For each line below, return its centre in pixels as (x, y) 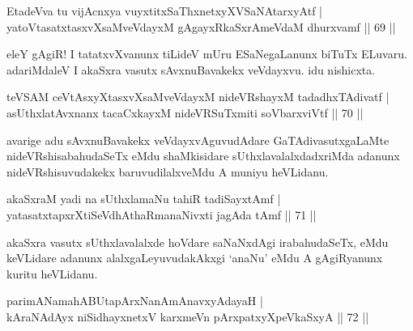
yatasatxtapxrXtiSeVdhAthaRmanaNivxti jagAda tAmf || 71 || (162, 214)
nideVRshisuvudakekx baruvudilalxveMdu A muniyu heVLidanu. (168, 171)
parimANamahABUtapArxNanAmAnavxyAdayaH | (135, 301)
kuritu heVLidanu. (52, 273)
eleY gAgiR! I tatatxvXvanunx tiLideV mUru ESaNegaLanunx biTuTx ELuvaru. (207, 54)
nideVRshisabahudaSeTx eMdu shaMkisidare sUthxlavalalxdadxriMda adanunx (203, 156)
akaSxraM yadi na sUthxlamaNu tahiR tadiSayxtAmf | (144, 199)
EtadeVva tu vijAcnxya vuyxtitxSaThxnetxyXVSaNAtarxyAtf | (164, 11)
